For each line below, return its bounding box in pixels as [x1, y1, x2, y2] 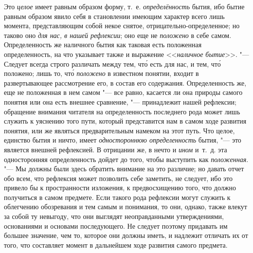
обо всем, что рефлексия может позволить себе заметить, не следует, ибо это [4, 173, 233, 183]
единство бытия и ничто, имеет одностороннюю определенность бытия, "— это [4, 135, 241, 145]
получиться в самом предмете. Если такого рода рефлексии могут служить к [4, 192, 231, 202]
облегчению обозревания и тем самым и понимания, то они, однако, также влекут [4, 201, 247, 212]
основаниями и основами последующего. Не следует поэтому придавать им [4, 220, 228, 231]
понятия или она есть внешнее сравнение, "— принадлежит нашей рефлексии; [4, 96, 236, 107]
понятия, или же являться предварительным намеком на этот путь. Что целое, [4, 125, 235, 135]
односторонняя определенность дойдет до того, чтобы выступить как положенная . [4, 154, 249, 164]
